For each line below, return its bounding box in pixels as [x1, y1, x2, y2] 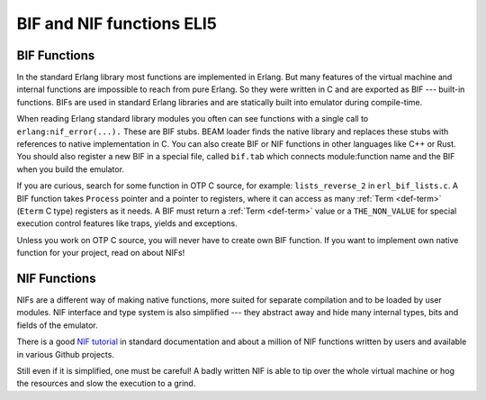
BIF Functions [16, 48, 95, 63]
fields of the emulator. [16, 320, 98, 331]
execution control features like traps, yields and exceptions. [16, 218, 238, 229]
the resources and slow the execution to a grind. [16, 378, 196, 389]
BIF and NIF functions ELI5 [16, 14, 218, 33]
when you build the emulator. [16, 163, 125, 175]
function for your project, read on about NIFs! [16, 248, 185, 259]
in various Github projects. [16, 349, 114, 359]
